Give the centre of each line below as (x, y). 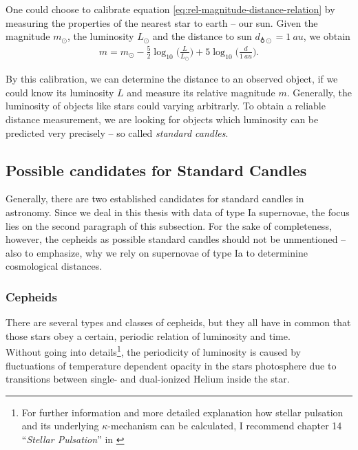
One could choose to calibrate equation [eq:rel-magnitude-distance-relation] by (170, 9)
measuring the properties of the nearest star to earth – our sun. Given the (162, 22)
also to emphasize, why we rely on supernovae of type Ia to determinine (157, 252)
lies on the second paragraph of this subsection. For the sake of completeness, (169, 225)
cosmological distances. (54, 266)
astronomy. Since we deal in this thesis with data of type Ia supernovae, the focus (178, 212)
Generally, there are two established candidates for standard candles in (155, 199)
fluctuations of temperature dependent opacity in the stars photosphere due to (171, 365)
